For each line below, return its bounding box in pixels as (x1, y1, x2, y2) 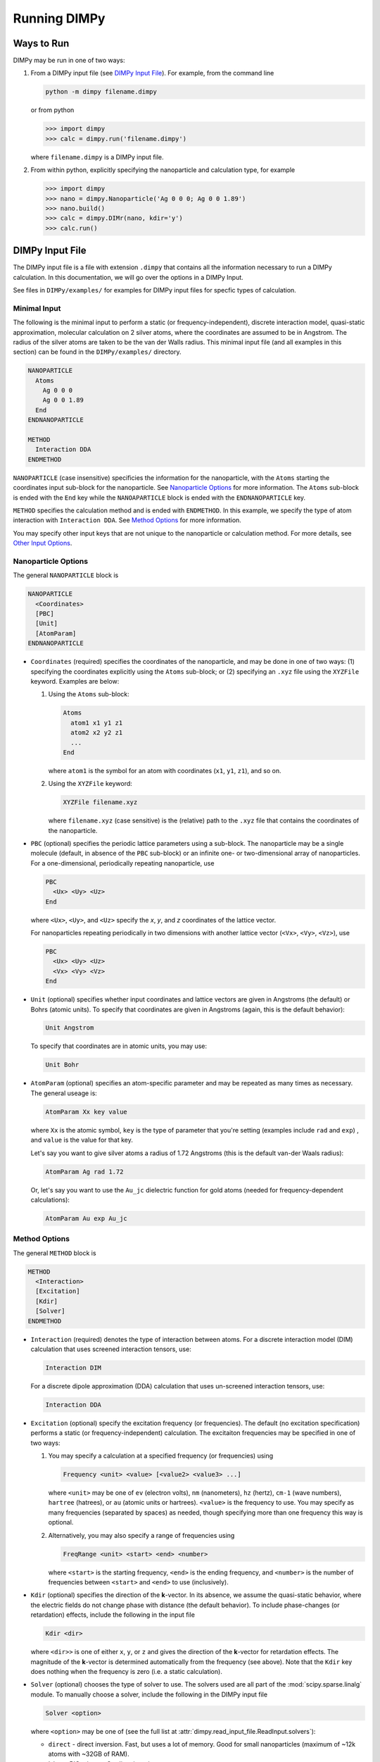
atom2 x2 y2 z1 (70, 729, 123, 737)
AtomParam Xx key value (45, 1107, 128, 1116)
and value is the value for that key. (30, 1135, 134, 1145)
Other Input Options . (13, 539, 72, 548)
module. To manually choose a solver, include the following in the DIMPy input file (30, 1690, 267, 1699)
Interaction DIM (45, 1364, 102, 1372)
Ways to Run (13, 37, 70, 49)
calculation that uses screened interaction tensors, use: (30, 1345, 191, 1353)
